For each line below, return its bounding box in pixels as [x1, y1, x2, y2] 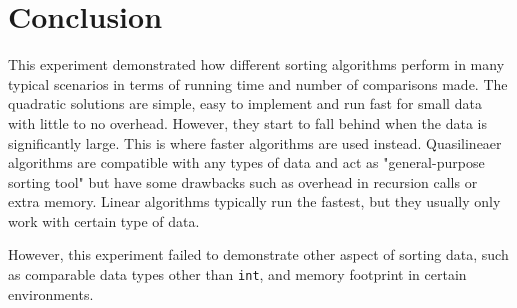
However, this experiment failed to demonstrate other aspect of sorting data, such [8, 244, 509, 265]
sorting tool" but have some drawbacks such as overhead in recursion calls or [8, 171, 478, 192]
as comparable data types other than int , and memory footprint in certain [8, 264, 467, 285]
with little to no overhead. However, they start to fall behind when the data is [8, 112, 487, 133]
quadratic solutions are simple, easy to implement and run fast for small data [8, 93, 482, 114]
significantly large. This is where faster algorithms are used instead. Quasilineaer [8, 132, 502, 153]
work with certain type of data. [8, 210, 200, 231]
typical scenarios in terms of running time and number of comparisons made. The [8, 73, 508, 94]
